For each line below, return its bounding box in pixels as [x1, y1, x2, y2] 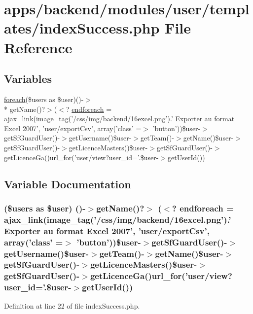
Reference [4, 37, 72, 57]
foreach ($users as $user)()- [4, 94, 84, 104]
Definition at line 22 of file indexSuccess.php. [4, 300, 140, 311]
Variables [4, 71, 52, 86]
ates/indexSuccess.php [4, 18, 160, 38]
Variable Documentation [4, 176, 131, 191]
